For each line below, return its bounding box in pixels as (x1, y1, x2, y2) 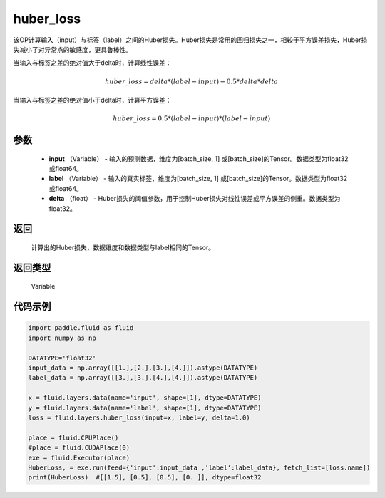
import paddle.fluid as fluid (28, 324, 134, 332)
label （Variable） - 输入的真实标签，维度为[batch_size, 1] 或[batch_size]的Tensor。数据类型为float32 (48, 175, 348, 183)
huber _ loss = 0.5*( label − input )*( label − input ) (113, 115, 271, 123)
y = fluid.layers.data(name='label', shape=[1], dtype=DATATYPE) (28, 403, 262, 412)
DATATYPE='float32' (28, 353, 96, 362)
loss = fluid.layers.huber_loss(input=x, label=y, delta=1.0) (28, 413, 250, 422)
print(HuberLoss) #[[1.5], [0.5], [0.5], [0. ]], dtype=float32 (28, 474, 262, 482)
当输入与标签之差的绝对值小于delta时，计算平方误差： (13, 95, 172, 104)
